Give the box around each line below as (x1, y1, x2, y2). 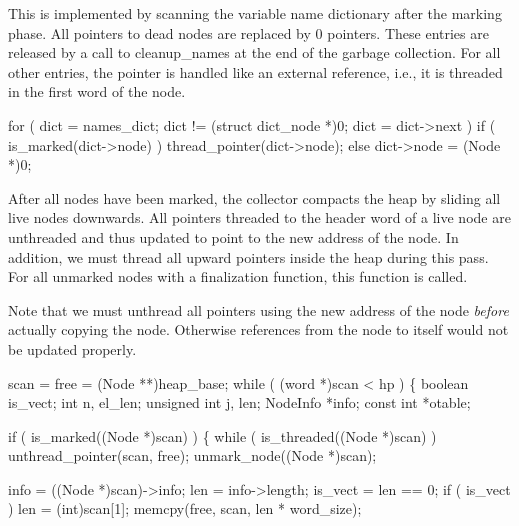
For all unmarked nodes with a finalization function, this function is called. (8, 266, 468, 287)
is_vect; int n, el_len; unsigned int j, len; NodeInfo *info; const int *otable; (8, 392, 471, 413)
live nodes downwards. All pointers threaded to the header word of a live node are (8, 207, 511, 228)
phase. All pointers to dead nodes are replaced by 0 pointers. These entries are (8, 22, 489, 43)
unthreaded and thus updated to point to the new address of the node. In (8, 226, 459, 247)
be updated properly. (8, 338, 137, 359)
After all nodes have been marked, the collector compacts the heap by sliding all (8, 187, 501, 208)
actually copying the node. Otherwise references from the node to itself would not (8, 319, 509, 340)
